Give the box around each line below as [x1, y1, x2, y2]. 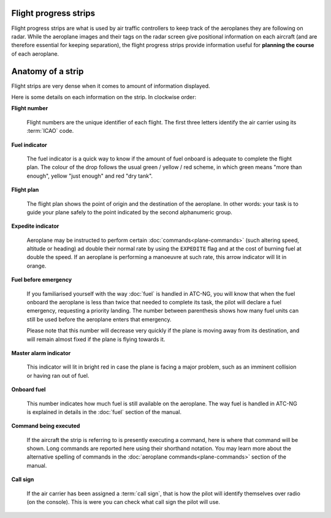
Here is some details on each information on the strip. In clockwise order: [11, 93, 197, 100]
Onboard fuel [11, 386, 46, 393]
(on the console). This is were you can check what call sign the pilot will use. [26, 498, 221, 506]
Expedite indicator [11, 222, 59, 230]
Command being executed [11, 422, 80, 430]
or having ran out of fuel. [26, 372, 89, 379]
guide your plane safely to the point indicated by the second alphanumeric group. [26, 208, 233, 216]
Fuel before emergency [11, 276, 72, 283]
